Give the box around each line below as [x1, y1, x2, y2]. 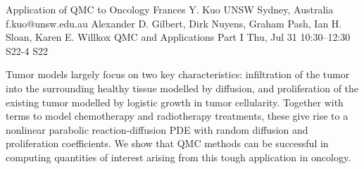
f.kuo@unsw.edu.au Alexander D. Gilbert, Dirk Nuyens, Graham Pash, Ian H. [6, 15, 342, 30]
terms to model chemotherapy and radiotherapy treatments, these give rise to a [6, 108, 349, 123]
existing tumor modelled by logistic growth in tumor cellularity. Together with [6, 94, 344, 109]
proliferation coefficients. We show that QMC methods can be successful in [6, 136, 329, 151]
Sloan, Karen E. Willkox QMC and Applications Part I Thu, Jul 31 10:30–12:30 [6, 30, 351, 44]
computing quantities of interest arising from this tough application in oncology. [6, 149, 351, 164]
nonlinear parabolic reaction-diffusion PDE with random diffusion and [6, 122, 308, 137]
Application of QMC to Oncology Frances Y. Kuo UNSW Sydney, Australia [6, 2, 334, 16]
